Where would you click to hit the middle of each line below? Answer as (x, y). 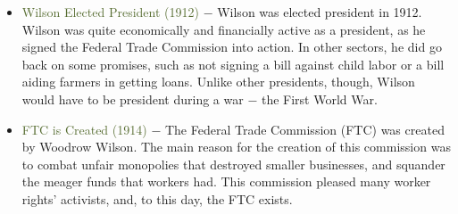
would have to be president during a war (133, 99)
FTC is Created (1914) (84, 129)
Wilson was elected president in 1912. (320, 12)
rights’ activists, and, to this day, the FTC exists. (157, 198)
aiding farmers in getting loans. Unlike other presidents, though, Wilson (218, 82)
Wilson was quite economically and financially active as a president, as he (224, 29)
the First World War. (319, 99)
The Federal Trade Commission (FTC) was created (304, 129)
